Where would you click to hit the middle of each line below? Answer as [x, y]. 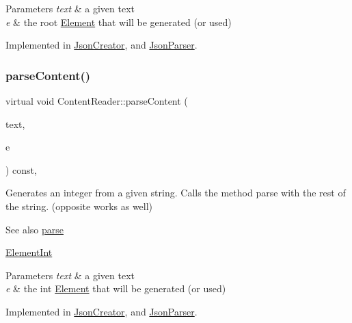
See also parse [35, 229]
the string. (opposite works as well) [79, 206]
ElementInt [29, 252]
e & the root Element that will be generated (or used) [119, 22]
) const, [21, 169]
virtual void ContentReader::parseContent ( [97, 101]
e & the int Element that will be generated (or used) [116, 288]
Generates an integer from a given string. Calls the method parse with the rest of [176, 193]
